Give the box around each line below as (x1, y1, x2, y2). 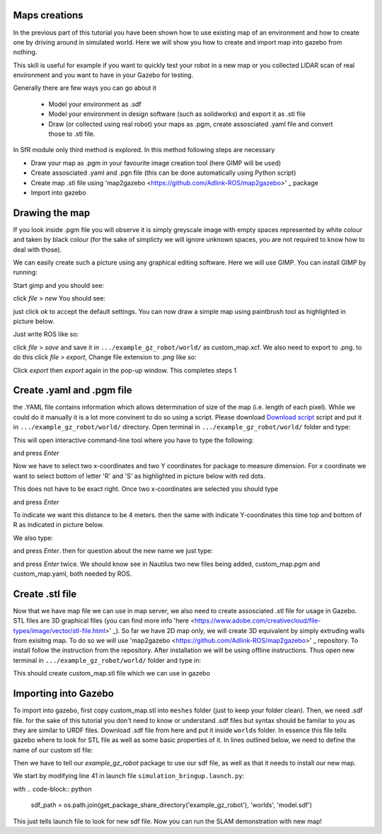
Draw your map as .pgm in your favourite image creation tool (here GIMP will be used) (30, 158, 282, 167)
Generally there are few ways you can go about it (13, 83, 157, 92)
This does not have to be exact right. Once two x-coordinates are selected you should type (13, 485, 279, 493)
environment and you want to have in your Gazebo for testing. (13, 71, 194, 79)
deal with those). (13, 245, 62, 254)
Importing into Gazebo (13, 688, 115, 700)
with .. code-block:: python (13, 784, 92, 793)
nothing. (13, 48, 37, 57)
